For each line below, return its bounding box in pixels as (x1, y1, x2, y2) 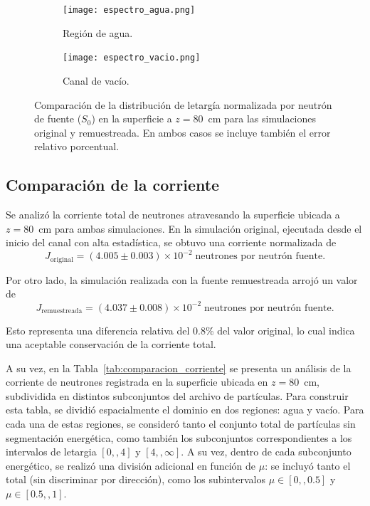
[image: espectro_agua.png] (63, 5, 196, 15)
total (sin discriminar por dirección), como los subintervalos (6, 472, 265, 487)
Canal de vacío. (63, 73, 129, 88)
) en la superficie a (91, 111, 172, 126)
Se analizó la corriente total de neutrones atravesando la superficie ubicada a (6, 207, 340, 222)
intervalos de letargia (6, 444, 97, 459)
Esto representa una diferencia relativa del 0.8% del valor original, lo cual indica (6, 322, 355, 337)
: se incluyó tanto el (265, 458, 351, 473)
